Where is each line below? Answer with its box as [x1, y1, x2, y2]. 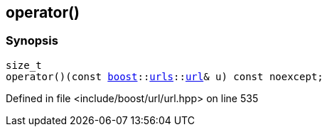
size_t [6, 59, 42, 71]
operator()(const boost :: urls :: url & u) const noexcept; [6, 70, 323, 82]
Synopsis [6, 33, 58, 48]
